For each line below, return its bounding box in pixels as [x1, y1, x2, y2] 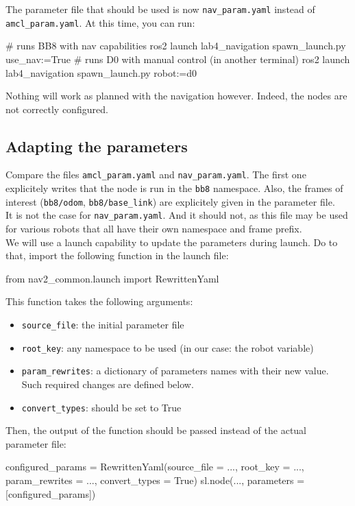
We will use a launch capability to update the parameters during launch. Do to [5, 234, 338, 249]
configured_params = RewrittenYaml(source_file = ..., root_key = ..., [5, 459, 304, 474]
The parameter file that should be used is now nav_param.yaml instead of [5, 2, 315, 16]
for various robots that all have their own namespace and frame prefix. [5, 221, 302, 236]
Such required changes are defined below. [21, 377, 194, 391]
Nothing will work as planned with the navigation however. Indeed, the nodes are [5, 88, 347, 103]
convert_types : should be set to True [21, 400, 182, 414]
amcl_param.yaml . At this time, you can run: [5, 15, 195, 29]
